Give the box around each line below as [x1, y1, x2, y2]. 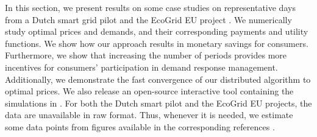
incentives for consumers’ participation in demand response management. [5, 60, 278, 73]
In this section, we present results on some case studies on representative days [5, 1, 296, 13]
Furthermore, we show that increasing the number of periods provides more [5, 49, 287, 61]
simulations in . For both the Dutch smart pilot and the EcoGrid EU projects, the [5, 96, 312, 109]
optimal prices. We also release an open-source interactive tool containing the [5, 85, 294, 97]
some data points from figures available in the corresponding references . [5, 120, 275, 133]
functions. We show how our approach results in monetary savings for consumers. [5, 37, 308, 49]
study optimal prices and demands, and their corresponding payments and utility [5, 25, 308, 38]
